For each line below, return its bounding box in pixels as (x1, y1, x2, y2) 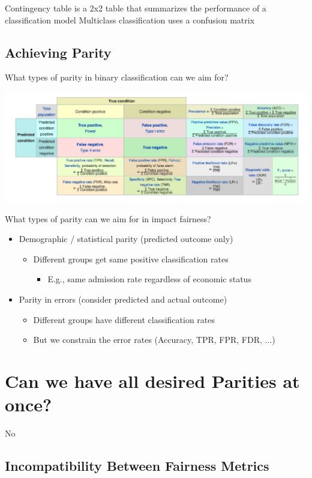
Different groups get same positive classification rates (33, 252, 229, 265)
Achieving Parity (5, 43, 112, 61)
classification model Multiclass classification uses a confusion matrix (5, 13, 255, 26)
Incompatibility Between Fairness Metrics (5, 456, 269, 475)
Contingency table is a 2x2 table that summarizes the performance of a (5, 2, 266, 14)
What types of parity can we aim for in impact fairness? (5, 212, 211, 225)
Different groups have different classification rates (33, 313, 215, 325)
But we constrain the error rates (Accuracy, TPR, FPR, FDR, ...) (33, 333, 275, 346)
